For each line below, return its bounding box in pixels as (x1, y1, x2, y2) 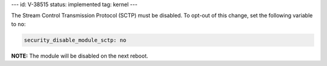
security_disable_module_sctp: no (24, 36, 127, 44)
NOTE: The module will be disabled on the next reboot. (11, 52, 148, 59)
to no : (11, 20, 26, 27)
